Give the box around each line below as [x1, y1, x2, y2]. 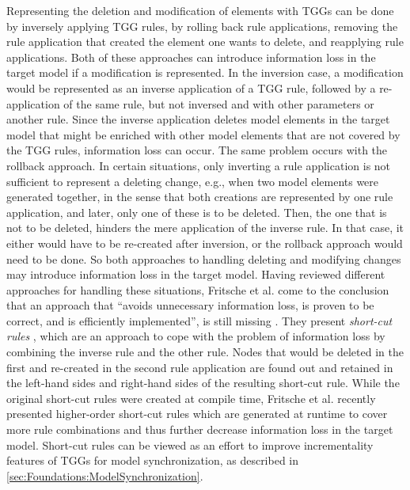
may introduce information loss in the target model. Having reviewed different [6, 266, 385, 283]
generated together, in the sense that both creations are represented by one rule [6, 188, 393, 205]
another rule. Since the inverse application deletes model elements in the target [6, 111, 390, 127]
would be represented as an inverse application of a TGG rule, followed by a [6, 79, 376, 96]
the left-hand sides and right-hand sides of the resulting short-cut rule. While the [6, 374, 400, 391]
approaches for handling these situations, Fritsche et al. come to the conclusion [6, 281, 389, 298]
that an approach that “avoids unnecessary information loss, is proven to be [6, 297, 374, 313]
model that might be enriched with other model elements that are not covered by [6, 126, 401, 142]
